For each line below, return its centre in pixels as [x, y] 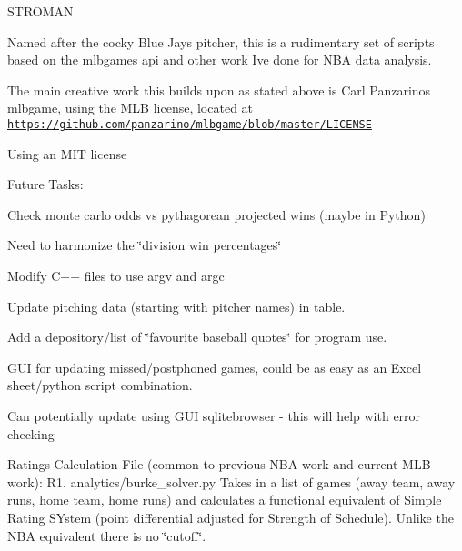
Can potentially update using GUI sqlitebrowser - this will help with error [214, 415]
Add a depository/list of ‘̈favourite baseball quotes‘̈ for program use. [197, 337]
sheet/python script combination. [100, 385]
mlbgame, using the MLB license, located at [131, 108]
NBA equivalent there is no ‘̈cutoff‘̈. [107, 535]
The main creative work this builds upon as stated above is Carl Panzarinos [219, 90]
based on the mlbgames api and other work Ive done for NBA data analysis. [220, 60]
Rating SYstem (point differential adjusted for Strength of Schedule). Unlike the [231, 517]
